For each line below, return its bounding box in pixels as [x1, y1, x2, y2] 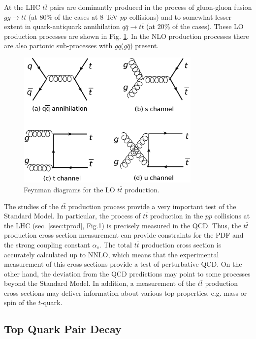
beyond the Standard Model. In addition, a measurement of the [4, 278, 196, 288]
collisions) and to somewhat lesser [129, 11, 231, 22]
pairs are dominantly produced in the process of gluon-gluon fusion [50, 2, 252, 12]
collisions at [214, 211, 250, 221]
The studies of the [4, 201, 59, 211]
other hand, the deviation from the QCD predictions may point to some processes [4, 268, 251, 278]
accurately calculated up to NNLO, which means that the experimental [4, 249, 219, 259]
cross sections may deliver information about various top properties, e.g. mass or [4, 287, 247, 298]
